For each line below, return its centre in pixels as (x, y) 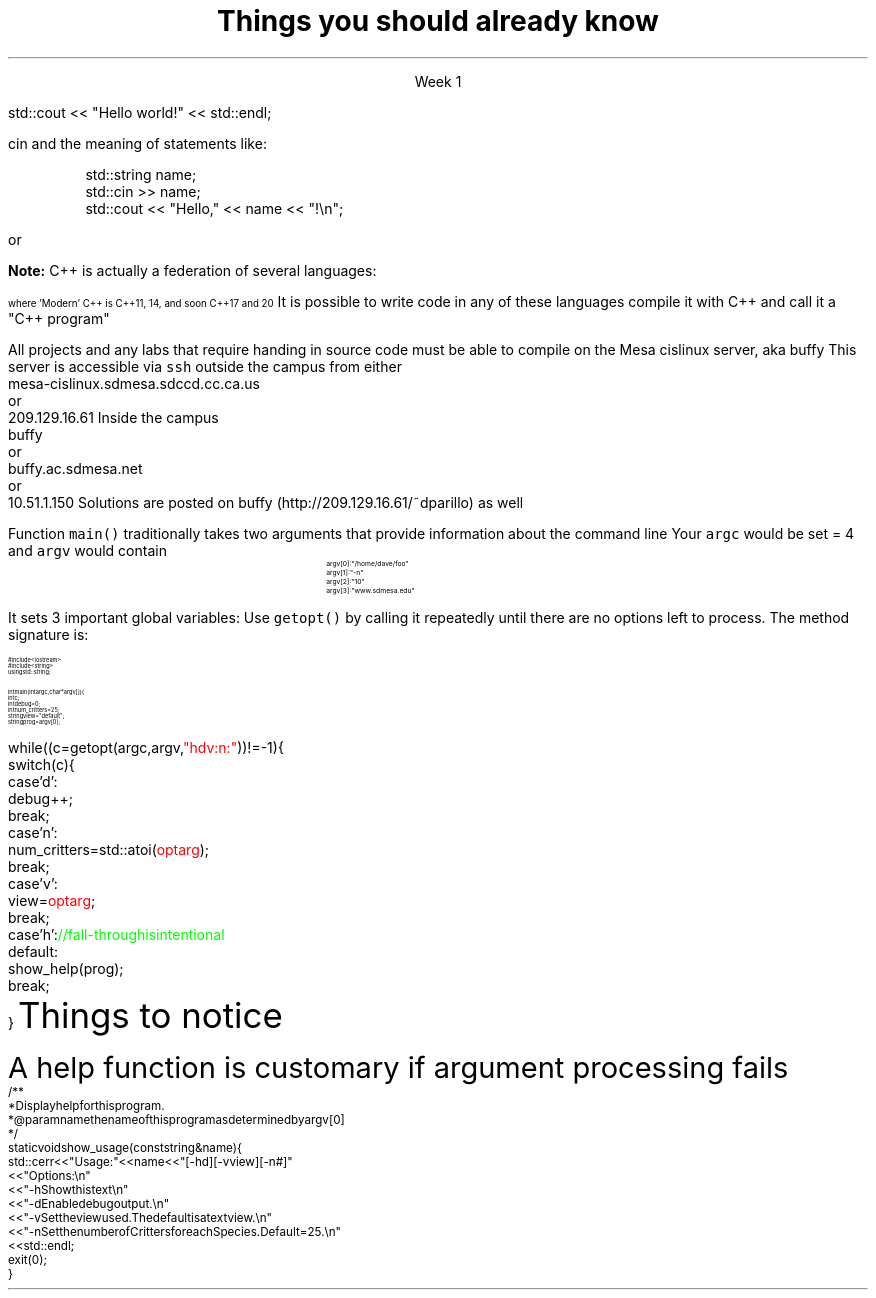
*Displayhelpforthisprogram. (86, 1105)
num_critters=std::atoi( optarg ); (109, 849)
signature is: (48, 634)
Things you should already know (438, 21)
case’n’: (33, 832)
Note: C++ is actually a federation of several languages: (192, 270)
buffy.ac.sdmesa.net (75, 468)
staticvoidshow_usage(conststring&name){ (125, 1147)
